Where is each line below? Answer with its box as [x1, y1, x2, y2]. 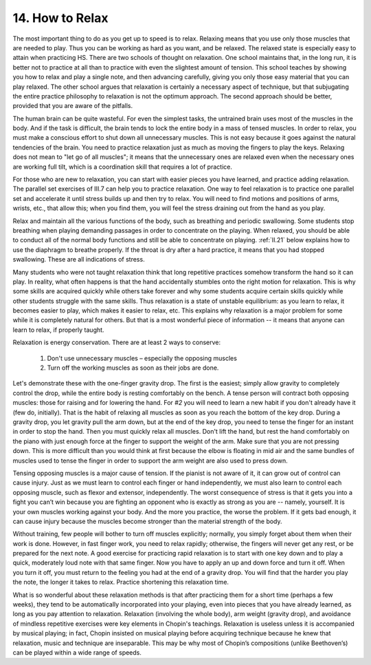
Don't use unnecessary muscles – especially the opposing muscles [47, 354, 237, 362]
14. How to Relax [12, 10, 109, 25]
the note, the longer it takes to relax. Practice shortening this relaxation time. [12, 578, 229, 587]
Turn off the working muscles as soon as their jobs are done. [47, 363, 219, 372]
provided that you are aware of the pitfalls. [12, 102, 133, 110]
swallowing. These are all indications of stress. [12, 255, 145, 264]
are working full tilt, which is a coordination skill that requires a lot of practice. [12, 162, 233, 171]
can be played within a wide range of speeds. [12, 648, 142, 657]
